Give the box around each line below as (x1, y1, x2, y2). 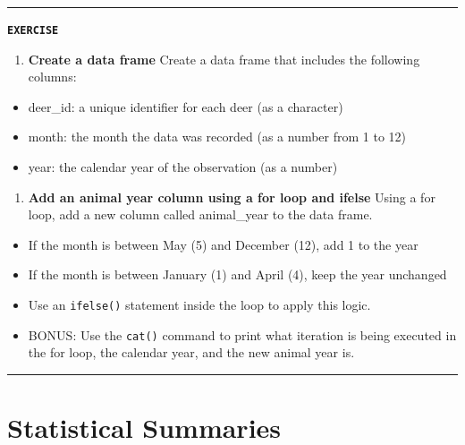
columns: (28, 67, 77, 86)
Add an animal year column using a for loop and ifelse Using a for (28, 187, 435, 206)
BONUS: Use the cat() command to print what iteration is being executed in (28, 325, 457, 344)
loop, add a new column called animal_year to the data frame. (28, 205, 373, 224)
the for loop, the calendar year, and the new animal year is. (28, 343, 355, 362)
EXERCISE (7, 24, 59, 37)
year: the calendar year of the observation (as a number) (28, 158, 338, 176)
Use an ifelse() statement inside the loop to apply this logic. (28, 295, 371, 313)
